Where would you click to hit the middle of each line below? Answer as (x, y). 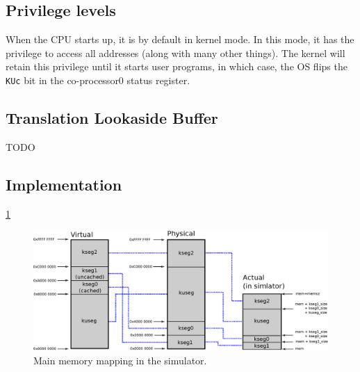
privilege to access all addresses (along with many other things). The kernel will (175, 52)
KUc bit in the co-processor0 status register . (98, 80)
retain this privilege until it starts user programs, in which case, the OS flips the (177, 66)
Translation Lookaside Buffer (112, 118)
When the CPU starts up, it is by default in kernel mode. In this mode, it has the (180, 39)
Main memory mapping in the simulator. (120, 360)
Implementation (64, 184)
